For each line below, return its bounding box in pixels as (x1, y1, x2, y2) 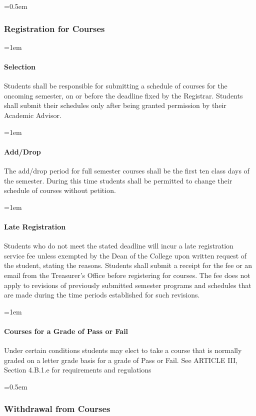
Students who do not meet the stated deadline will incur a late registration (4, 240, 233, 251)
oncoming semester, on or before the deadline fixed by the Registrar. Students (4, 90, 243, 100)
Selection (4, 61, 36, 71)
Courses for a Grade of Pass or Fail (4, 325, 128, 336)
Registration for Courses (4, 22, 105, 34)
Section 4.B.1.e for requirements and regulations (4, 364, 151, 375)
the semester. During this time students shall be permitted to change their (4, 175, 232, 185)
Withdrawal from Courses (4, 402, 110, 415)
